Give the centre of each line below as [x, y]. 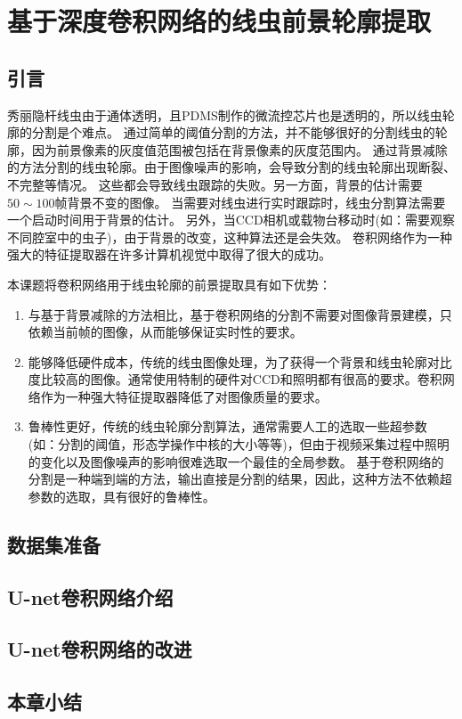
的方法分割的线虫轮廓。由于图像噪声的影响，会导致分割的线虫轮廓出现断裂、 [231, 167]
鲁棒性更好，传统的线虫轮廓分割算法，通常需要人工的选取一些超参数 [227, 426]
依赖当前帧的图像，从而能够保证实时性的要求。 [165, 332]
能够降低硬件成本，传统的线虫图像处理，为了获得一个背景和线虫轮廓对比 [240, 361]
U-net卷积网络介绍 [90, 596]
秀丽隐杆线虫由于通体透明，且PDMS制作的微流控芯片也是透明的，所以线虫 [225, 114]
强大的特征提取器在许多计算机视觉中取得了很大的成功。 [169, 254]
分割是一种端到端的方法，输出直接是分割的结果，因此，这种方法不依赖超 [240, 479]
